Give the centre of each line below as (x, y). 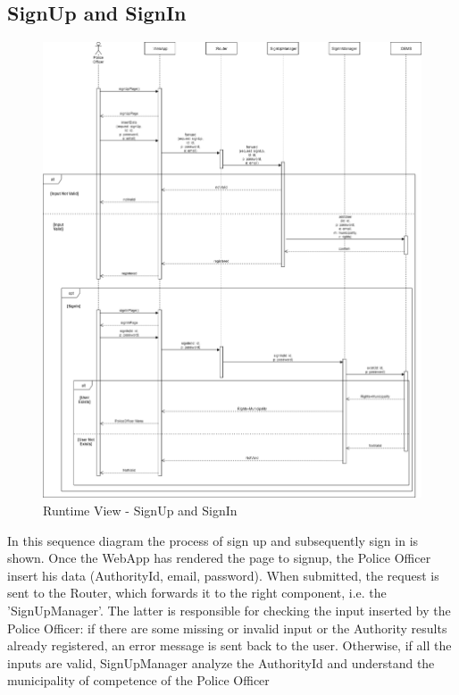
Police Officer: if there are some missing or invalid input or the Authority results (227, 628)
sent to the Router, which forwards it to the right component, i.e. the (197, 593)
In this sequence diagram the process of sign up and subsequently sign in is (213, 540)
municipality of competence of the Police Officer (138, 680)
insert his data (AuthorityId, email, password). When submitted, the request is (223, 575)
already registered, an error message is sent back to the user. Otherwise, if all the (229, 645)
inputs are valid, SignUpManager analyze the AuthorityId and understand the (221, 662)
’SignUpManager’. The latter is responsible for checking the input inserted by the (229, 610)
